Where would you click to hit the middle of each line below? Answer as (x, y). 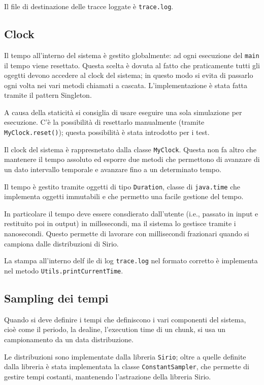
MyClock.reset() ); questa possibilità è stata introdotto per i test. (107, 132)
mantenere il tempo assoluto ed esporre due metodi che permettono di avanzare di (132, 159)
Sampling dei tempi (56, 298)
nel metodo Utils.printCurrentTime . (64, 270)
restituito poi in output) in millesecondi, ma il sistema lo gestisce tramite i (120, 223)
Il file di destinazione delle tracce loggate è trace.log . (89, 6)
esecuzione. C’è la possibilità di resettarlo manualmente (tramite (104, 122)
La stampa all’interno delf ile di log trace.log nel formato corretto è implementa (131, 260)
